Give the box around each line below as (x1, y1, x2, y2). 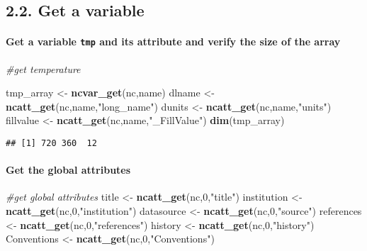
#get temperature (6, 61, 81, 76)
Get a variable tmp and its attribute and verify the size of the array (6, 34, 341, 49)
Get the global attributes (6, 162, 131, 177)
